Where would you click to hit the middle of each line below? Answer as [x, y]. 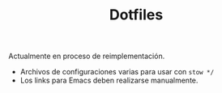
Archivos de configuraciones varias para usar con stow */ [117, 72]
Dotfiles [136, 15]
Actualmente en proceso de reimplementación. [87, 56]
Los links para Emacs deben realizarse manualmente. [109, 80]
